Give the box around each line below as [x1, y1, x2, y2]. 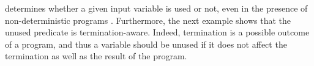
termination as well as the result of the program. [5, 50, 187, 62]
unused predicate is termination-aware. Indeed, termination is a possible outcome [5, 26, 310, 38]
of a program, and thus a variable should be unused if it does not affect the [5, 37, 287, 50]
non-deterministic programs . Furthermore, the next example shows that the [5, 13, 291, 26]
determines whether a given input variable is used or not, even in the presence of [5, 2, 308, 14]
